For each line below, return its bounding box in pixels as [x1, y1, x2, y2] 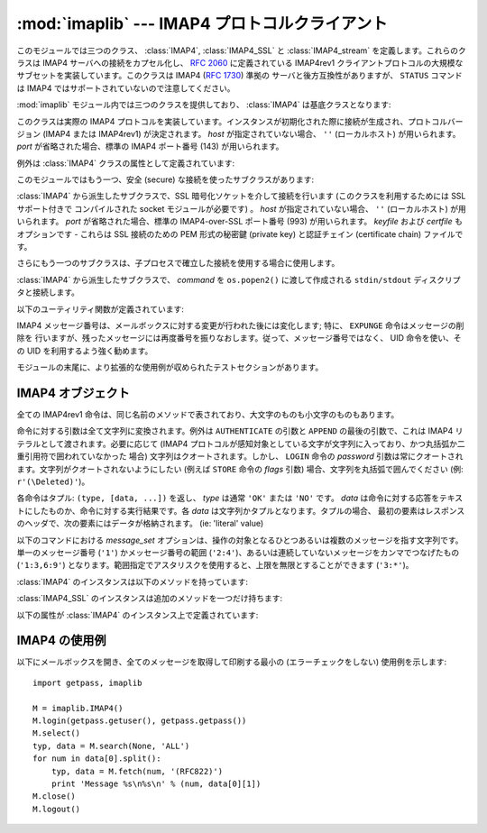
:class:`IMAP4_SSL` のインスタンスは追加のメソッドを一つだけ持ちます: [16, 593, 283, 604]
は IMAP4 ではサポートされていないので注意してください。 [16, 82, 235, 94]
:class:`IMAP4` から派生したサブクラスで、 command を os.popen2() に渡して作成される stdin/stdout [16, 274, 412, 285]
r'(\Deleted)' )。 [16, 476, 90, 487]
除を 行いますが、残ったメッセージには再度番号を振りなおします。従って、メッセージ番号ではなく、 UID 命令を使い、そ [16, 333, 462, 343]
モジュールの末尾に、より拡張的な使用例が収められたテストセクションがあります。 [16, 362, 324, 373]
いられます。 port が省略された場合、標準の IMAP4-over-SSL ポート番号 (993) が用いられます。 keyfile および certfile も [16, 216, 464, 227]
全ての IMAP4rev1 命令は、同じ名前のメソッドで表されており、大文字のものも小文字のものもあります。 [16, 409, 400, 420]
